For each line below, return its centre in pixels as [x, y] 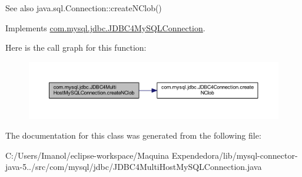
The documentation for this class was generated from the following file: [133, 135]
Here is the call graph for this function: [76, 47]
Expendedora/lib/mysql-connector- [235, 155]
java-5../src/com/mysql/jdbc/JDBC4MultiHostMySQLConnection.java [134, 167]
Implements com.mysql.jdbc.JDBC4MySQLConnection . [105, 27]
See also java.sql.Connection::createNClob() [84, 8]
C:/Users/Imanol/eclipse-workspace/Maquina [87, 155]
